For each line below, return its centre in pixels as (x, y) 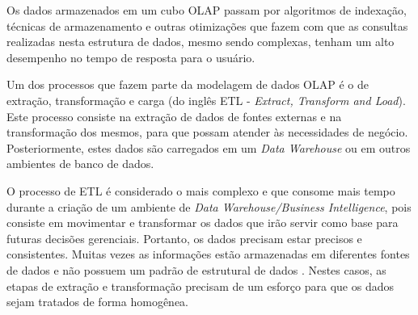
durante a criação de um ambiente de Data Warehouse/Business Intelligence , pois (209, 206)
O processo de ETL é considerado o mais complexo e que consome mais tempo (201, 190)
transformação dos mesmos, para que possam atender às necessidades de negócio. (207, 132)
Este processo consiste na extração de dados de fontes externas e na (174, 116)
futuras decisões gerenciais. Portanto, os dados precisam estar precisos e (184, 238)
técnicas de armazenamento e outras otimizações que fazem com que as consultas (207, 25)
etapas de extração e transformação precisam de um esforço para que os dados (200, 286)
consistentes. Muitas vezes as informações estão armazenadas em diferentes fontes (208, 254)
